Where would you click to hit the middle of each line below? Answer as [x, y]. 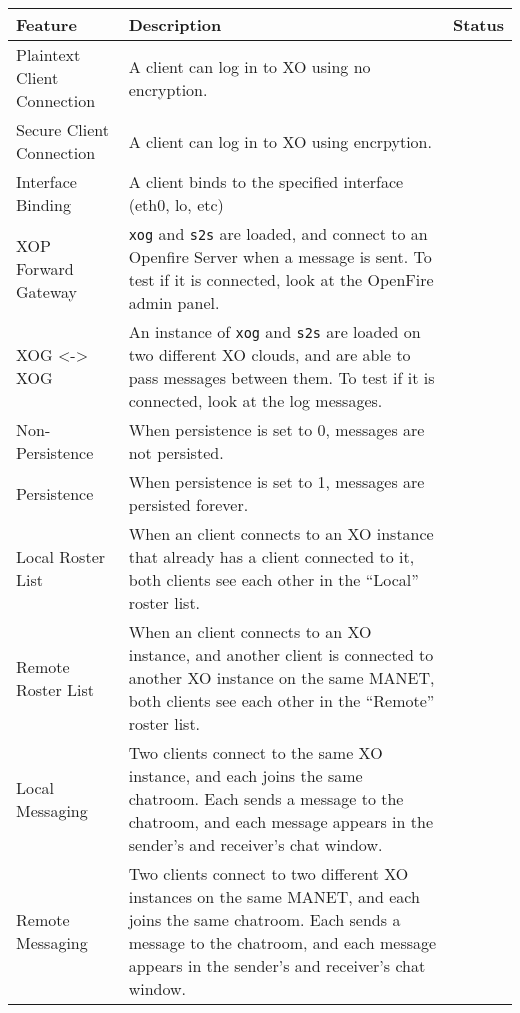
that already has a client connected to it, [271, 556]
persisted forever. [188, 504]
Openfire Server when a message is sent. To [280, 256]
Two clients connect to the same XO [255, 752]
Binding [43, 204]
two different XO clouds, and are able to [269, 354]
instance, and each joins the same [245, 775]
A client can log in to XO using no [249, 66]
